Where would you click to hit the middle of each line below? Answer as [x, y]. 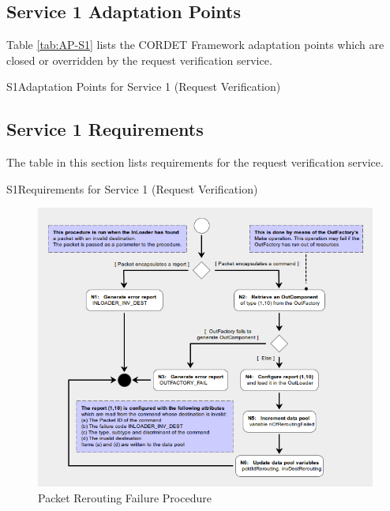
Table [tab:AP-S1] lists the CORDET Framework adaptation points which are [195, 45]
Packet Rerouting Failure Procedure [125, 497]
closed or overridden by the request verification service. [139, 60]
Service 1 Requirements [105, 129]
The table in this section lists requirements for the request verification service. [195, 162]
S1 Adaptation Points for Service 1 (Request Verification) [144, 86]
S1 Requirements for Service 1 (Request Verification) [132, 188]
